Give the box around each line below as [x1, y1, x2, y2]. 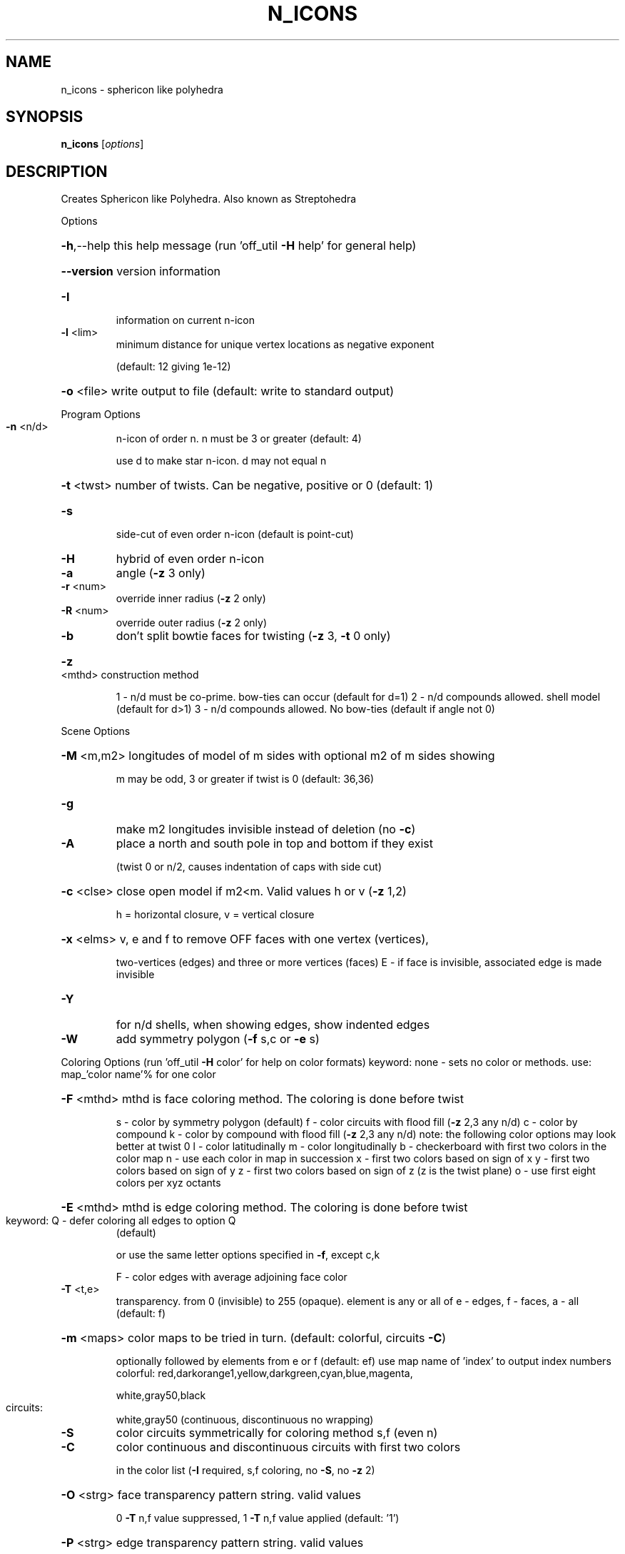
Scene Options [61, 725, 131, 738]
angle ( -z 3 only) [116, 566, 205, 581]
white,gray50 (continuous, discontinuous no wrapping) [116, 1413, 374, 1426]
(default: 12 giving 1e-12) [116, 360, 231, 373]
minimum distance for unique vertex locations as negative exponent [116, 338, 435, 351]
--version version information [61, 264, 220, 279]
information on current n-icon [116, 314, 255, 327]
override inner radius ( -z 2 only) [116, 592, 266, 605]
